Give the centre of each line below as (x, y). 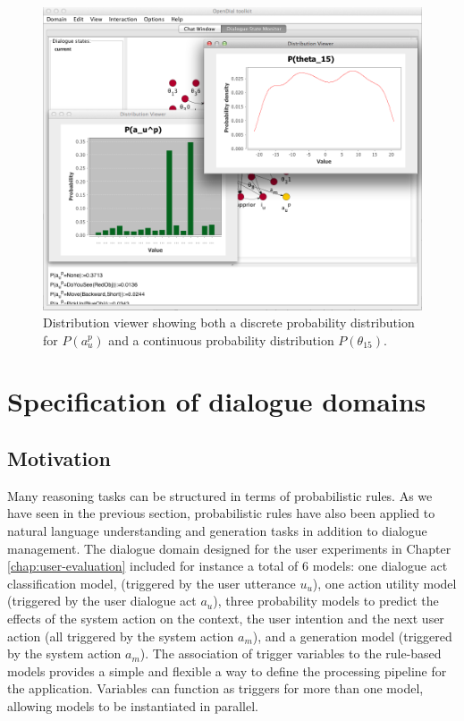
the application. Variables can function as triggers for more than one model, (215, 688)
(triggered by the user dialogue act (102, 601)
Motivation (59, 458)
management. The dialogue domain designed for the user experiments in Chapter (229, 548)
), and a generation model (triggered (352, 636)
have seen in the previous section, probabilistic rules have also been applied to (221, 513)
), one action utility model (384, 583)
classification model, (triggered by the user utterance (152, 583)
